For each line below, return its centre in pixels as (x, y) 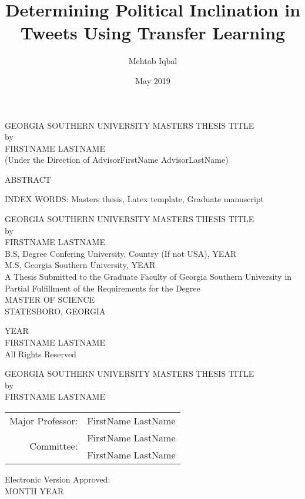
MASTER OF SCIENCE (50, 299)
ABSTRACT (28, 179)
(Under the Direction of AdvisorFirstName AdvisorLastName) (117, 160)
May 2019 (153, 80)
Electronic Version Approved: (58, 479)
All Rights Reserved (41, 354)
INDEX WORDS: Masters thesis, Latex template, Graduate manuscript (135, 199)
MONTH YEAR (34, 490)
